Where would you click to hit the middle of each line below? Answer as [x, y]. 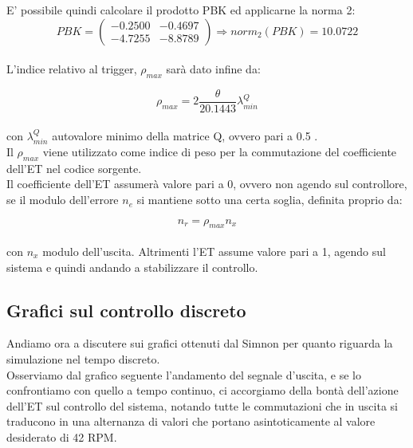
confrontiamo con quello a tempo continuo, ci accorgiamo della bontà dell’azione [203, 390]
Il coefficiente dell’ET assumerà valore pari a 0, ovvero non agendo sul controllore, [207, 184]
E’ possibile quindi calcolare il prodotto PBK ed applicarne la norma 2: [181, 10]
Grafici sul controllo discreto [126, 310]
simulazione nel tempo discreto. [83, 359]
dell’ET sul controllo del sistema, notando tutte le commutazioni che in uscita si [202, 405]
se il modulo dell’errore [63, 200]
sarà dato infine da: [213, 69]
